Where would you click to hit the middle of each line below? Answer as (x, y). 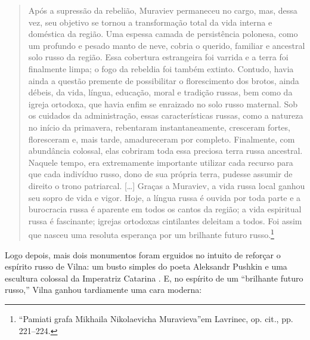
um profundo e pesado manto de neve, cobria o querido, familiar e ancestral (167, 45)
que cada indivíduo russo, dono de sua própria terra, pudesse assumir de (160, 174)
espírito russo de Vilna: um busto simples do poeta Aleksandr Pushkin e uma (146, 266)
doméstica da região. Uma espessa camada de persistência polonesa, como (163, 34)
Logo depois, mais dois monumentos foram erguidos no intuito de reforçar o (143, 254)
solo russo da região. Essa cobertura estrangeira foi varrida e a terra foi (158, 57)
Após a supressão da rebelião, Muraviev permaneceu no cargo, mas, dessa (163, 10)
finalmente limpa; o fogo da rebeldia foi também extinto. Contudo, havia (161, 68)
